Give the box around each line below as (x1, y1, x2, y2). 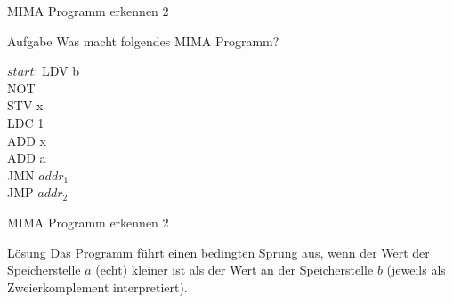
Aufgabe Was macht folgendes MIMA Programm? (7, 31, 279, 50)
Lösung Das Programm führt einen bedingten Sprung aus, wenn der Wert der (7, 243, 430, 261)
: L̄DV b (34, 61, 79, 80)
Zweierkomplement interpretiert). (7, 277, 188, 296)
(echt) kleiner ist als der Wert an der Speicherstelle (95, 260, 374, 279)
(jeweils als (386, 260, 446, 279)
